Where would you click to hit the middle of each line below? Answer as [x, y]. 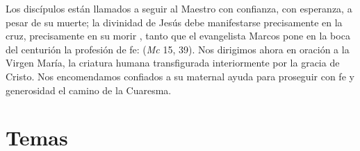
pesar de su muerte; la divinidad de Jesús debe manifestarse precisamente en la [174, 22]
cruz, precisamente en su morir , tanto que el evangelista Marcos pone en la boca [178, 36]
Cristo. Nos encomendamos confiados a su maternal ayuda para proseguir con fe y [180, 76]
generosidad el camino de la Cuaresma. [89, 90]
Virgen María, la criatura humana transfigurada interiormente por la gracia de [173, 63]
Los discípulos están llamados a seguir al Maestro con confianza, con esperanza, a [179, 8]
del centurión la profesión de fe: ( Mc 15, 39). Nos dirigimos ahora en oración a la [178, 49]
